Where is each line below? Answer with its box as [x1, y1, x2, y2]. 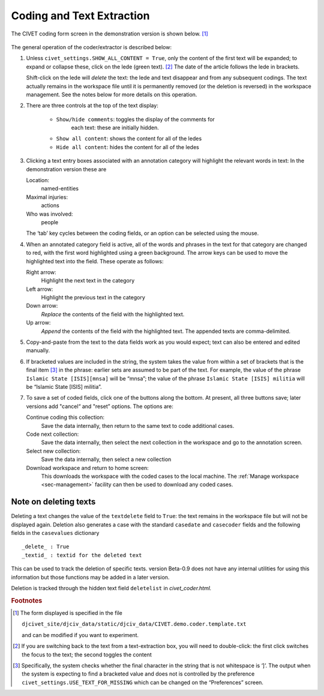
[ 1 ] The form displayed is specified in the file [13, 609, 123, 616]
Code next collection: [26, 430, 79, 438]
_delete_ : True [22, 543, 70, 550]
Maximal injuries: [26, 193, 68, 201]
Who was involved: [26, 210, 73, 218]
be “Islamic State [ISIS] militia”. [26, 383, 102, 390]
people [41, 218, 59, 225]
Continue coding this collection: [26, 414, 105, 421]
